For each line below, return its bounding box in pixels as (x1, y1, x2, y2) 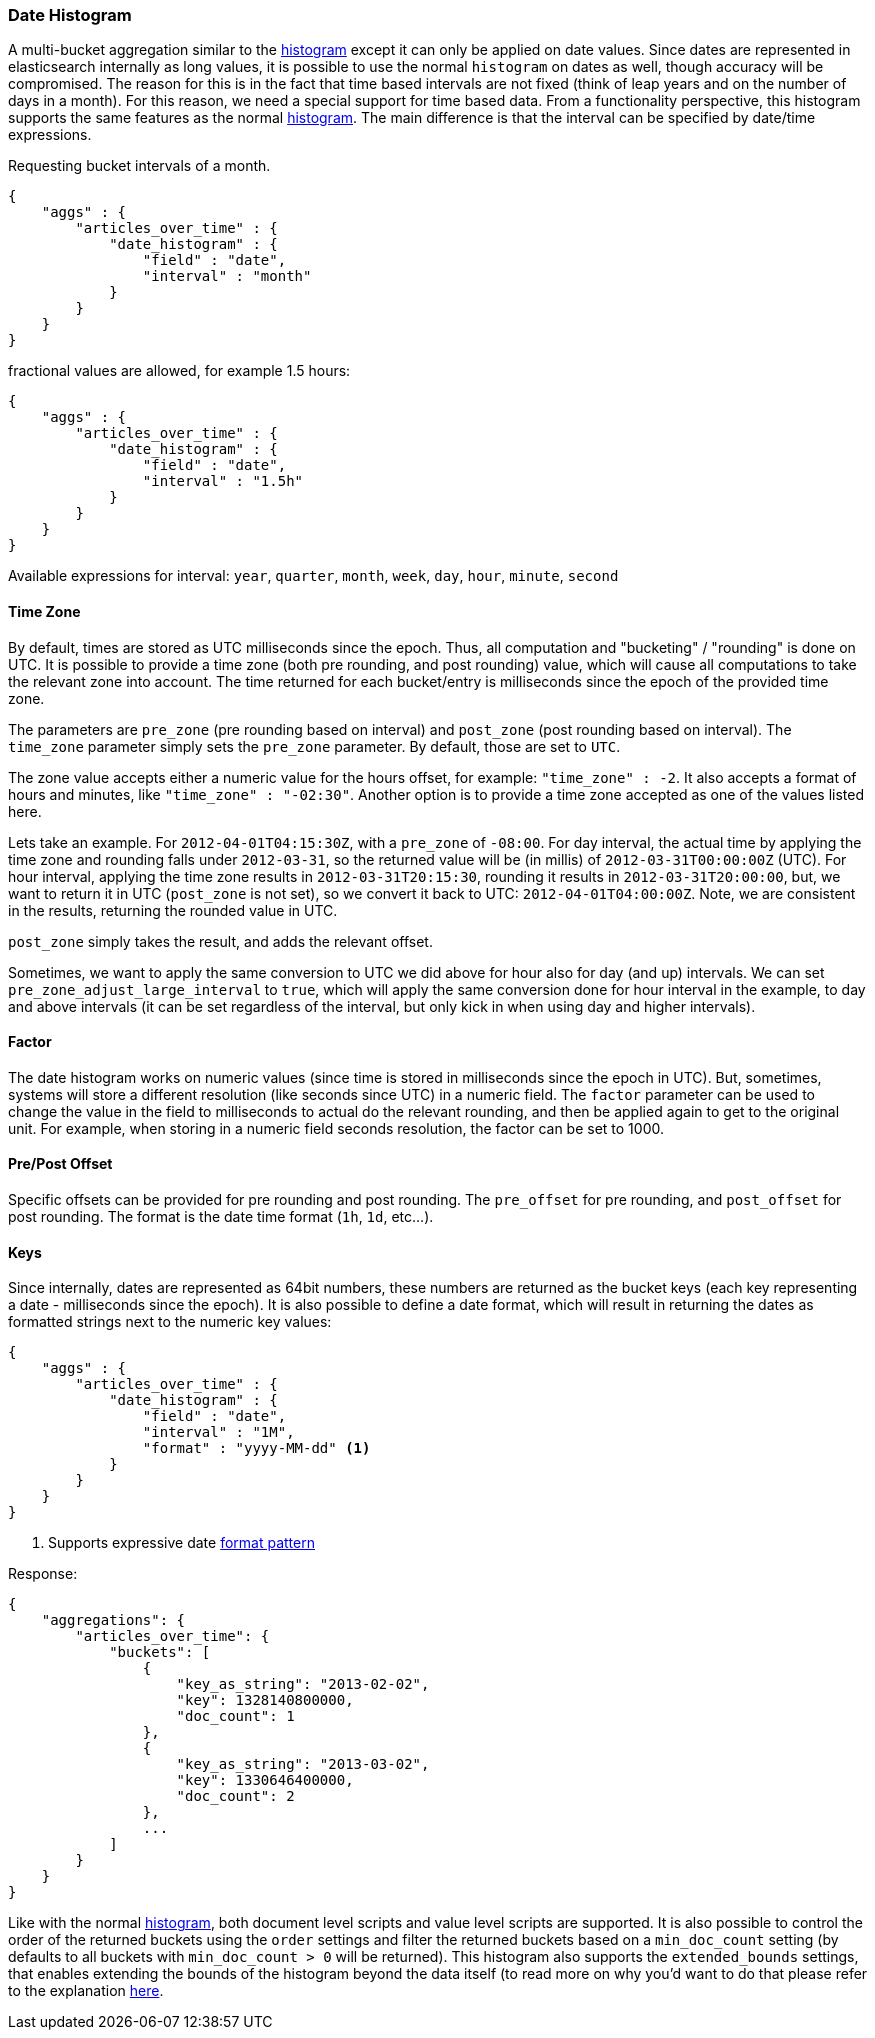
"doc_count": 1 (176, 1708, 295, 1725)
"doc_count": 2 (176, 1788, 295, 1805)
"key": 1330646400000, (176, 1772, 354, 1789)
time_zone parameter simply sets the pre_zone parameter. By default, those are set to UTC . (8, 737, 621, 755)
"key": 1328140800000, (176, 1692, 354, 1709)
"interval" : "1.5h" (142, 473, 304, 490)
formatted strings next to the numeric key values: (8, 1313, 332, 1331)
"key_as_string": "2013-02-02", (176, 1676, 430, 1693)
